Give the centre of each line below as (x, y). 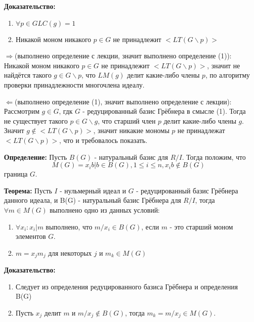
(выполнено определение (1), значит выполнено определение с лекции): (123, 101)
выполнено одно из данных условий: (105, 209)
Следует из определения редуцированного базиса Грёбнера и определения (127, 286)
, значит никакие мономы (131, 130)
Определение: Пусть (36, 157)
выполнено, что (69, 226)
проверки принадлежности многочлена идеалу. (74, 84)
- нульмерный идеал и (93, 190)
